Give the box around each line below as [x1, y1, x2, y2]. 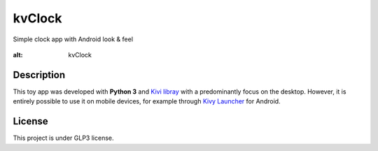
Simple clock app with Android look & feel [13, 35, 133, 43]
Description [13, 69, 66, 80]
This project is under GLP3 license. [13, 134, 115, 143]
